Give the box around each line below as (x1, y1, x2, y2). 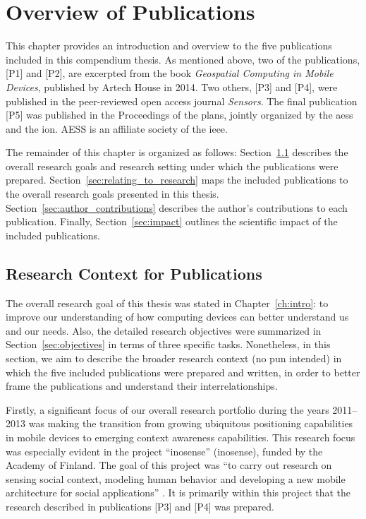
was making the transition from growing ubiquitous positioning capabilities (28, 416, 353, 431)
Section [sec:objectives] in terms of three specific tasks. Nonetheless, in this (6, 337, 331, 352)
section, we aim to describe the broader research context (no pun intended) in (6, 351, 342, 366)
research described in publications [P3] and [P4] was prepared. (6, 499, 274, 513)
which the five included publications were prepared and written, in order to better (6, 364, 360, 379)
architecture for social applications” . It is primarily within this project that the (6, 485, 351, 500)
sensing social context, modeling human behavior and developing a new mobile (6, 471, 346, 486)
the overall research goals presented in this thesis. (6, 186, 219, 201)
